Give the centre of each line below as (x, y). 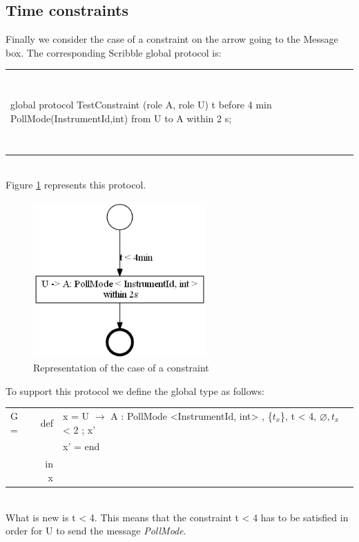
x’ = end (81, 446)
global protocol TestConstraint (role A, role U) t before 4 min (141, 104)
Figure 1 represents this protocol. (76, 185)
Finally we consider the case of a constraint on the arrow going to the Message (172, 39)
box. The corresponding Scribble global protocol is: (114, 52)
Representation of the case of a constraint (121, 368)
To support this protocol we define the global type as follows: (135, 390)
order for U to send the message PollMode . (96, 531)
